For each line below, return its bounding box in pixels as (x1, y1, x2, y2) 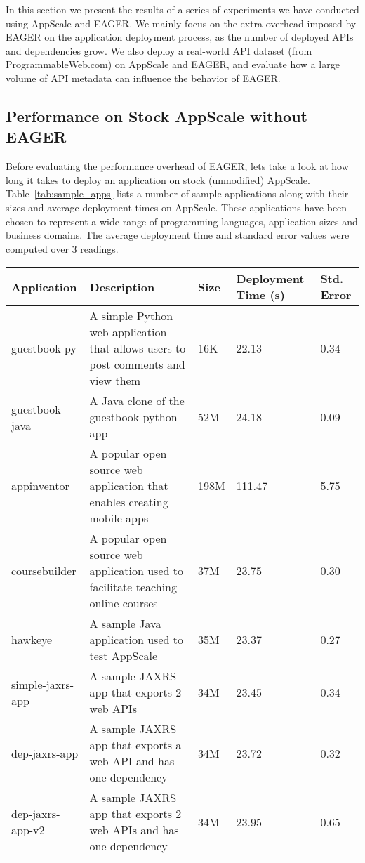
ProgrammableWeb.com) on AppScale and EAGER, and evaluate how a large (6, 57, 340, 72)
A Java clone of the (89, 393, 185, 409)
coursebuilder (11, 562, 77, 579)
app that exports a (89, 737, 182, 753)
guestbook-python (89, 409, 178, 426)
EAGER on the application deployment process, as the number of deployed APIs (6, 29, 354, 44)
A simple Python (89, 308, 173, 324)
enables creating (89, 494, 168, 510)
